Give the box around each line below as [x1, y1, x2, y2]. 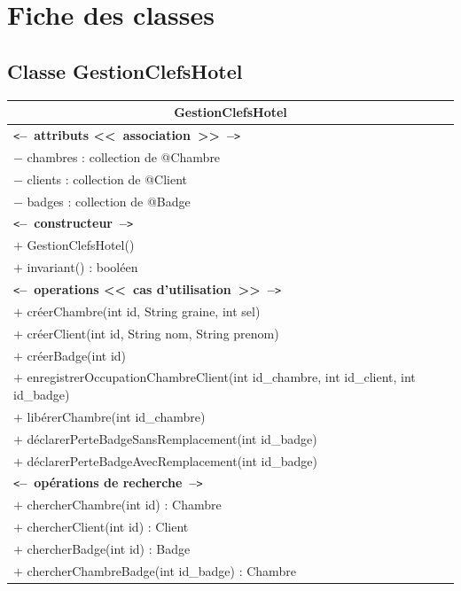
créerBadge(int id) [27, 346, 127, 364]
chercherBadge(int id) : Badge [27, 539, 191, 557]
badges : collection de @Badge [27, 191, 191, 210]
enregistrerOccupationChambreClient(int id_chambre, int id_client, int [27, 368, 416, 386]
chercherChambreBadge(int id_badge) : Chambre [27, 561, 296, 579]
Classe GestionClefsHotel [7, 57, 243, 84]
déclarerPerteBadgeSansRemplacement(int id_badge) [27, 429, 317, 447]
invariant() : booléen [27, 258, 138, 276]
